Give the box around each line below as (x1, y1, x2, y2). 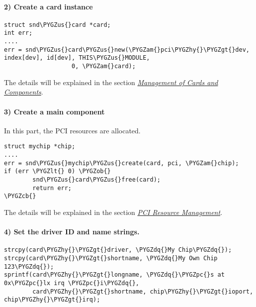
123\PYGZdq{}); (4, 263, 54, 270)
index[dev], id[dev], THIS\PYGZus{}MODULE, (4, 54, 150, 62)
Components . (4, 87, 43, 97)
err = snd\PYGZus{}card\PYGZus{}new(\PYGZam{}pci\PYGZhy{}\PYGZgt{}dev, (4, 46, 250, 53)
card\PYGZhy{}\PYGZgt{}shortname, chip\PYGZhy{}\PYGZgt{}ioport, (32, 288, 254, 295)
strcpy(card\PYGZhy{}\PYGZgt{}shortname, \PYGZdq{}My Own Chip (4, 254, 218, 262)
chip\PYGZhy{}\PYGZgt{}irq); (4, 296, 100, 304)
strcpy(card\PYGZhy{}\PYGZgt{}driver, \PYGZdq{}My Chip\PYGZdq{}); (4, 246, 232, 254)
